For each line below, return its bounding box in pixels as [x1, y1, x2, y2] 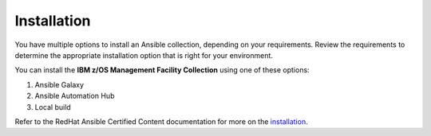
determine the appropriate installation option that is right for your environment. [14, 50, 273, 60]
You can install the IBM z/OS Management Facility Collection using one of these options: [14, 65, 310, 75]
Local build [34, 102, 71, 111]
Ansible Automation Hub [34, 91, 115, 101]
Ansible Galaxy [34, 80, 84, 89]
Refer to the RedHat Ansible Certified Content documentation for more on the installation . [14, 116, 308, 126]
